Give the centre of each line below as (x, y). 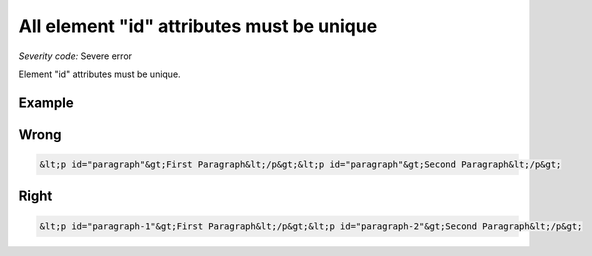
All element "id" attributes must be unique (198, 26)
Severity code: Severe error (75, 56)
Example (46, 102)
